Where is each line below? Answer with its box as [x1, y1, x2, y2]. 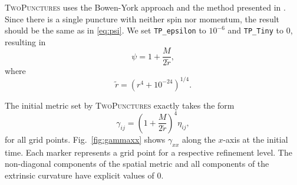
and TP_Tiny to [227, 24, 283, 36]
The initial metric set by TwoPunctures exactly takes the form [5, 99, 235, 111]
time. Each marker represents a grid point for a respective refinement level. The [5, 146, 292, 158]
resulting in [5, 35, 46, 48]
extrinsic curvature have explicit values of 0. [5, 169, 164, 181]
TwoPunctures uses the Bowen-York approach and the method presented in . [5, 1, 286, 13]
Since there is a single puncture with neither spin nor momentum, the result [5, 12, 280, 25]
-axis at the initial [223, 133, 288, 145]
